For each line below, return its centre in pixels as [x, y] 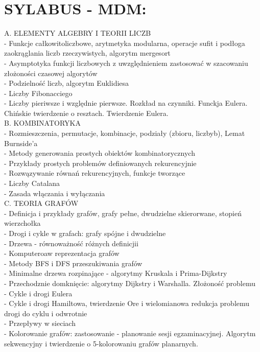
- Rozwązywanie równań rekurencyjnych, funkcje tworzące [95, 173]
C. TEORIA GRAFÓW [41, 203]
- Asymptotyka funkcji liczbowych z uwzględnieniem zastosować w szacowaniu [126, 63]
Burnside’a [21, 143]
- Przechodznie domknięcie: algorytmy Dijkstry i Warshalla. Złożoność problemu [130, 283]
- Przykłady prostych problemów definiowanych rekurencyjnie [100, 163]
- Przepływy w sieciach [40, 323]
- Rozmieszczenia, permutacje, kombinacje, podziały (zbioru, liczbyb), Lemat [125, 133]
